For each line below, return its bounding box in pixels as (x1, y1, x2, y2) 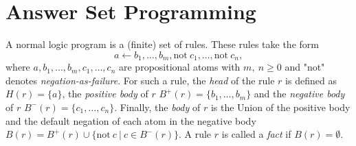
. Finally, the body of (114, 99, 201, 114)
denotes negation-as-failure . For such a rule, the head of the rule (5, 73, 275, 87)
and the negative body (254, 86, 345, 101)
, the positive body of (62, 86, 148, 101)
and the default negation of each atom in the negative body (5, 113, 256, 127)
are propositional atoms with (118, 60, 241, 74)
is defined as (285, 73, 337, 87)
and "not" (285, 60, 325, 74)
